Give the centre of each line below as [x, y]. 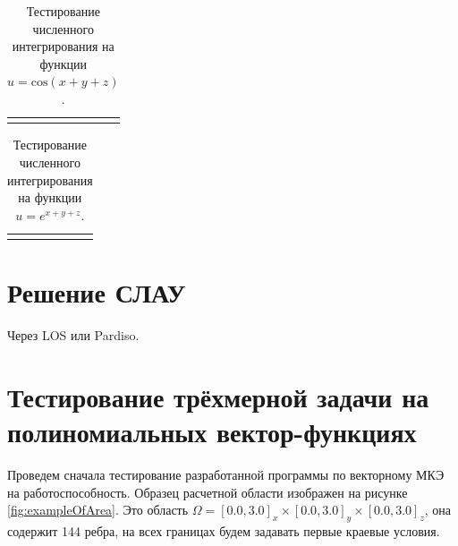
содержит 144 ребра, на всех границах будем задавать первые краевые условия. [224, 531]
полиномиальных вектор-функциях [212, 432]
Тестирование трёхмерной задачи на [218, 396]
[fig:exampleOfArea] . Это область [98, 510]
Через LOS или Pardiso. [73, 335]
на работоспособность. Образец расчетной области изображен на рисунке [208, 492]
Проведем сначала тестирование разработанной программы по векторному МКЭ [226, 475]
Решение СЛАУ [97, 292]
